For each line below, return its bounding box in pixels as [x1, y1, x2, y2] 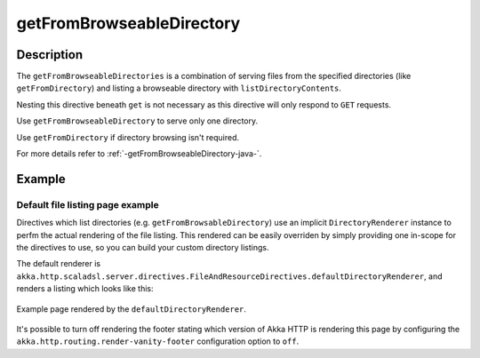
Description [16, 47, 84, 62]
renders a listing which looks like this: [16, 283, 154, 294]
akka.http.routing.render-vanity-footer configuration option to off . [16, 336, 300, 346]
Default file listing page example [16, 198, 159, 211]
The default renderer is [16, 259, 101, 269]
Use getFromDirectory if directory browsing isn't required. [16, 131, 240, 142]
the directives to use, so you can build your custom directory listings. [16, 242, 269, 252]
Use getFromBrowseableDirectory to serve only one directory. [16, 115, 258, 126]
